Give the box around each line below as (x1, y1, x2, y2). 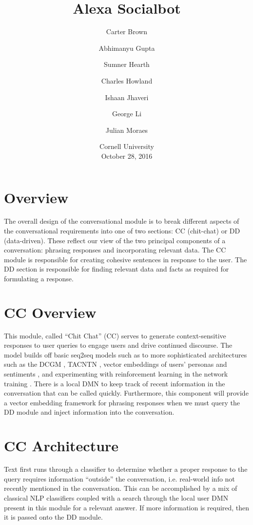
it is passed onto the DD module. (4, 512, 103, 522)
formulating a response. (4, 273, 74, 283)
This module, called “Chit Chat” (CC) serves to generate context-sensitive (4, 330, 226, 340)
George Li (112, 108, 142, 119)
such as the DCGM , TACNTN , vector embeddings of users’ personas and (4, 359, 227, 369)
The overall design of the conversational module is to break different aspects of (4, 216, 239, 226)
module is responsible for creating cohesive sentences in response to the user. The (4, 254, 247, 264)
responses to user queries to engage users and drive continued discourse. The (4, 340, 233, 350)
